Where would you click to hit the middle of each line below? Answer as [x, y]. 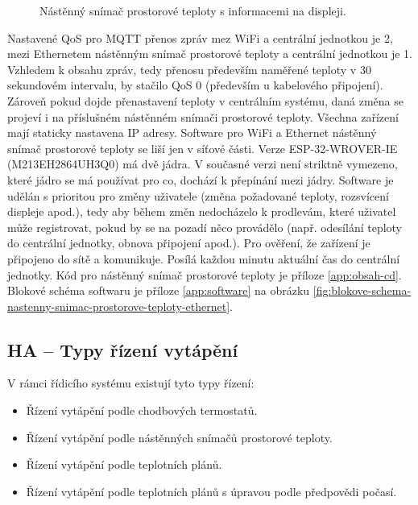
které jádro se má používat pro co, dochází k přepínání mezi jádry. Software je [201, 179]
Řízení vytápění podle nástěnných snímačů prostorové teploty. [179, 437]
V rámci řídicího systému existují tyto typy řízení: [131, 383]
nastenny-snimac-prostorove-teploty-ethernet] [119, 306]
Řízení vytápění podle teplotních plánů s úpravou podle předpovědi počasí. [211, 491]
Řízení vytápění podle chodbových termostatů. [142, 410]
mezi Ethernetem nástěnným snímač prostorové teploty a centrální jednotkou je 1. [210, 54]
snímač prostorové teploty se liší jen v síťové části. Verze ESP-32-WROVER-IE [203, 148]
